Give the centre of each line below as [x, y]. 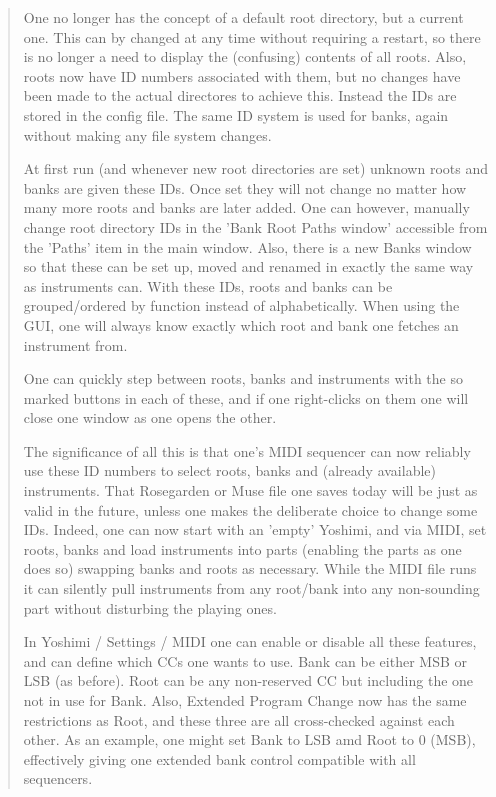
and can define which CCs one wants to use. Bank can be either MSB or [245, 660]
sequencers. [58, 778]
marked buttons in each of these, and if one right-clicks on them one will [246, 397]
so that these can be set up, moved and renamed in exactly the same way [248, 266]
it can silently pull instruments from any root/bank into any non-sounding [251, 588]
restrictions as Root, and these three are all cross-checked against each [239, 719]
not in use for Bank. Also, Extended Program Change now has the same [245, 700]
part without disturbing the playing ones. [150, 607]
